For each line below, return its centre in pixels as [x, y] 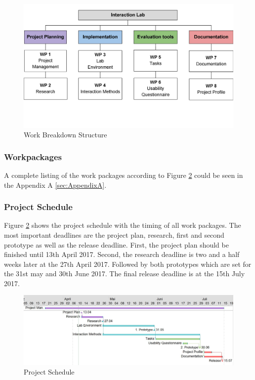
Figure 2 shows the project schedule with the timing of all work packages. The [123, 225]
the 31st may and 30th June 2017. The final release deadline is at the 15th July [125, 274]
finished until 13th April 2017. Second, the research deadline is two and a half [122, 254]
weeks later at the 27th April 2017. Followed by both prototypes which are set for [128, 264]
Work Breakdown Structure [65, 135]
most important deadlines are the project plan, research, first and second [114, 234]
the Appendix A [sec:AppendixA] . [55, 185]
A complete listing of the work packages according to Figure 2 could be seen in [124, 175]
